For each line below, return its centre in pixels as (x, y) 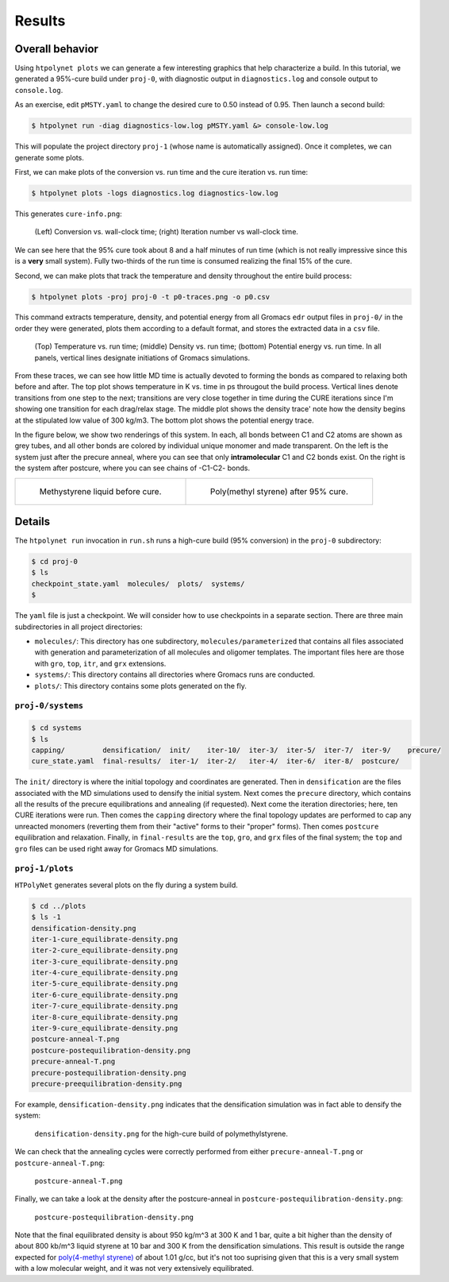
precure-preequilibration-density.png (107, 1083)
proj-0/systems (49, 706)
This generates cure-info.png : (68, 214)
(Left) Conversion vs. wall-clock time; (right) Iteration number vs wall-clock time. (167, 232)
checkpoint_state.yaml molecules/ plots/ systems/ (138, 583)
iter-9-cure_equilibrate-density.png (105, 1028)
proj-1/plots (44, 869)
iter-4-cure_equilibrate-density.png (105, 973)
